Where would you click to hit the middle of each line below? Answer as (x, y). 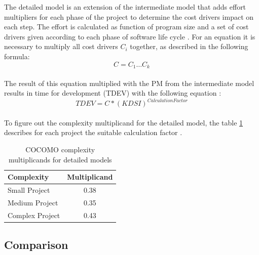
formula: (17, 56)
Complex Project (34, 215)
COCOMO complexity (60, 150)
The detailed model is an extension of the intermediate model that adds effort (125, 7)
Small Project (29, 190)
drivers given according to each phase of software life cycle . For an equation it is (130, 36)
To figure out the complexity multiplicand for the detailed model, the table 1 (124, 122)
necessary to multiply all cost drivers (61, 46)
